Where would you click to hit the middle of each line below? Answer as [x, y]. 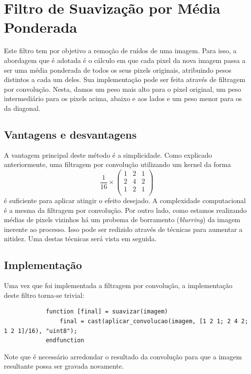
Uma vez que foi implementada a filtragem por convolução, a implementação [118, 285]
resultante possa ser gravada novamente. [64, 366]
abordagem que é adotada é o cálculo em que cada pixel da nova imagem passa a [125, 60]
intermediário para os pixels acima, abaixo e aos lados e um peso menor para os [123, 98]
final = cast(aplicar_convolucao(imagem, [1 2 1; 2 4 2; [154, 321]
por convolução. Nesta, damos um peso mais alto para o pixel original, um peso [123, 89]
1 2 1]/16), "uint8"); [41, 331]
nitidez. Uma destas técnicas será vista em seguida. [80, 239]
